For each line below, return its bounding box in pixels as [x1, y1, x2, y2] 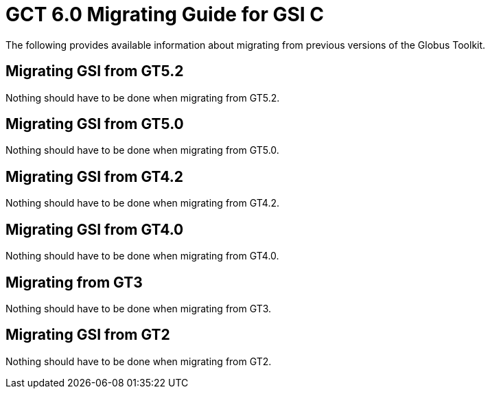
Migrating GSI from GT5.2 [5, 62, 184, 80]
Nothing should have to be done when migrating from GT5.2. [5, 91, 280, 104]
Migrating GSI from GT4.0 [5, 220, 184, 238]
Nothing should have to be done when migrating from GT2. [5, 355, 272, 367]
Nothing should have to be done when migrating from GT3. [5, 302, 272, 314]
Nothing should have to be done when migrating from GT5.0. [5, 144, 279, 157]
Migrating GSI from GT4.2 [5, 167, 183, 185]
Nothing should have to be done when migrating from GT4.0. [5, 250, 279, 262]
